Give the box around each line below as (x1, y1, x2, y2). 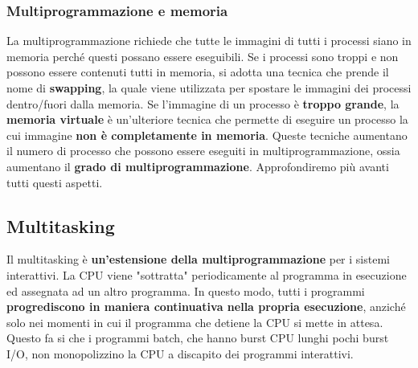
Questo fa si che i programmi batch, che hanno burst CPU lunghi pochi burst (6, 329, 389, 346)
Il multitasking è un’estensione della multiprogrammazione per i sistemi (6, 251, 390, 268)
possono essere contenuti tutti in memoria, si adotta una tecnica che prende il (6, 63, 389, 80)
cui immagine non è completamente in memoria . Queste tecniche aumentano (6, 126, 408, 143)
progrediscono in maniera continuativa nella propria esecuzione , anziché (6, 298, 406, 315)
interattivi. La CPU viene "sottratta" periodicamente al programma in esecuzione (6, 266, 407, 283)
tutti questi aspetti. (6, 174, 103, 190)
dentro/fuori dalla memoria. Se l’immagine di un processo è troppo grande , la (6, 95, 400, 112)
